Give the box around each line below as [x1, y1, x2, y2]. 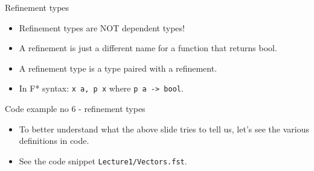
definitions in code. [19, 134, 89, 147]
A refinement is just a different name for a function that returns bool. [19, 42, 277, 54]
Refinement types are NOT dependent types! [19, 21, 185, 34]
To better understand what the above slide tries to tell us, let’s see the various [19, 122, 309, 135]
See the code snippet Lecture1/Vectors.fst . [19, 154, 187, 167]
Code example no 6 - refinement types [5, 102, 146, 115]
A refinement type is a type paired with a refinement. [19, 61, 217, 74]
